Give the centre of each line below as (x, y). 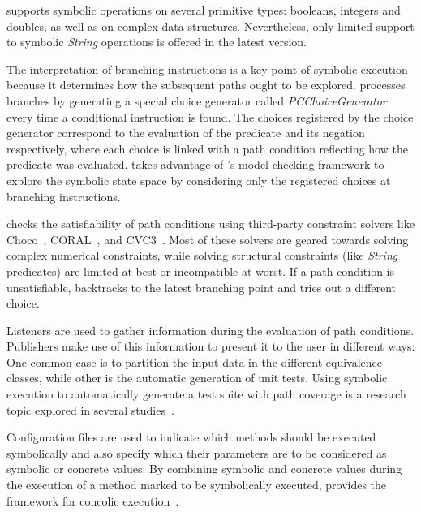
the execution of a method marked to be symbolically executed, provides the (197, 485)
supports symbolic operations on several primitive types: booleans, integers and (204, 10)
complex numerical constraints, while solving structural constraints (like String (202, 255)
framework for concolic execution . (93, 500)
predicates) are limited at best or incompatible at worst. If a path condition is (201, 271)
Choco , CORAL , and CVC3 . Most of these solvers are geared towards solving (208, 239)
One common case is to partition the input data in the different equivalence (194, 361)
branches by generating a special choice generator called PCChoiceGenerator (197, 100)
